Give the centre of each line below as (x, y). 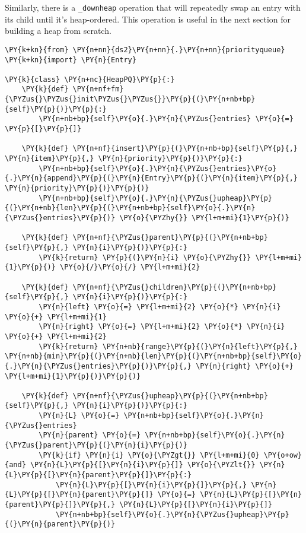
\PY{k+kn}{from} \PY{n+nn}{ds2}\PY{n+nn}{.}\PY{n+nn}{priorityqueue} (145, 50)
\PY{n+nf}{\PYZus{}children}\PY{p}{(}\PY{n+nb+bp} (175, 287)
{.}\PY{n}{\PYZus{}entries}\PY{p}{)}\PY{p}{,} (98, 366)
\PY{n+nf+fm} (98, 89)
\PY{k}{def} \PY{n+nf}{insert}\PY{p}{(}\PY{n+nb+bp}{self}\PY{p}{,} (160, 149)
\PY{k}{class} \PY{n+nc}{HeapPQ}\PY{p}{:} (90, 79)
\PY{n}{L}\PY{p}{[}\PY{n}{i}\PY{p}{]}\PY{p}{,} (151, 485)
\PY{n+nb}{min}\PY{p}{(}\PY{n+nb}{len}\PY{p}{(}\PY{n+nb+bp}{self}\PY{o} (154, 356)
